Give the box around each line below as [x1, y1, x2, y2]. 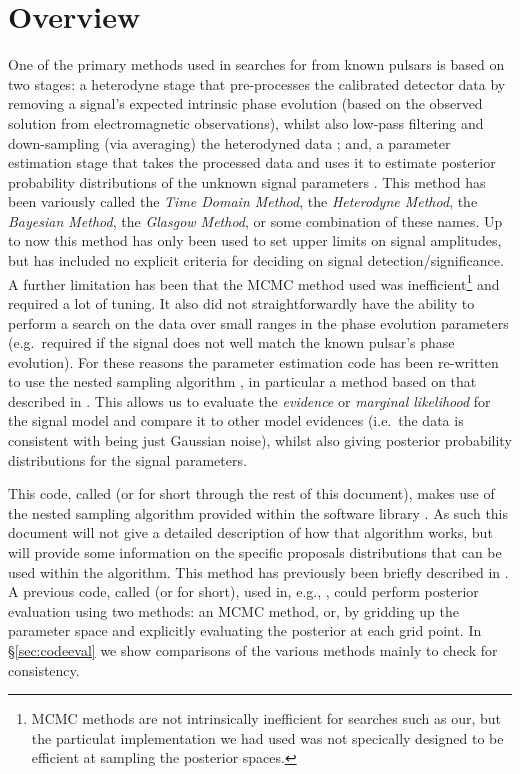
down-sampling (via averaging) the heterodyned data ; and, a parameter [8, 132, 451, 153]
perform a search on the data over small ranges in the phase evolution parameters [8, 312, 509, 333]
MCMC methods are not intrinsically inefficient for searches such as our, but [31, 708, 502, 729]
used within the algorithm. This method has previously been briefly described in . [8, 561, 509, 582]
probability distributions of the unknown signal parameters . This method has [8, 171, 486, 192]
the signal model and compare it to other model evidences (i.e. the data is [8, 410, 464, 431]
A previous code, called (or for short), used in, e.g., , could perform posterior [8, 581, 479, 602]
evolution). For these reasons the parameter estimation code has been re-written [8, 351, 499, 372]
